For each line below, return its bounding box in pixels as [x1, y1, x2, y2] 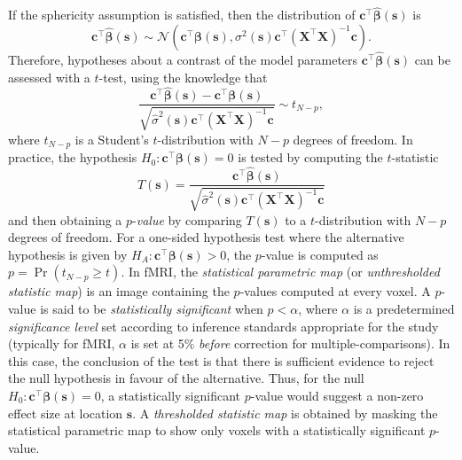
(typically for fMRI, [8, 334, 115, 353]
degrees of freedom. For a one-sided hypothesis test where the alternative [8, 228, 404, 246]
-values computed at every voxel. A [239, 282, 431, 300]
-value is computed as [261, 245, 379, 263]
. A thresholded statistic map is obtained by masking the [132, 403, 438, 422]
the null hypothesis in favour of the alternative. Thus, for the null [8, 369, 364, 387]
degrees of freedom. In [293, 129, 413, 148]
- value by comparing [132, 210, 242, 229]
